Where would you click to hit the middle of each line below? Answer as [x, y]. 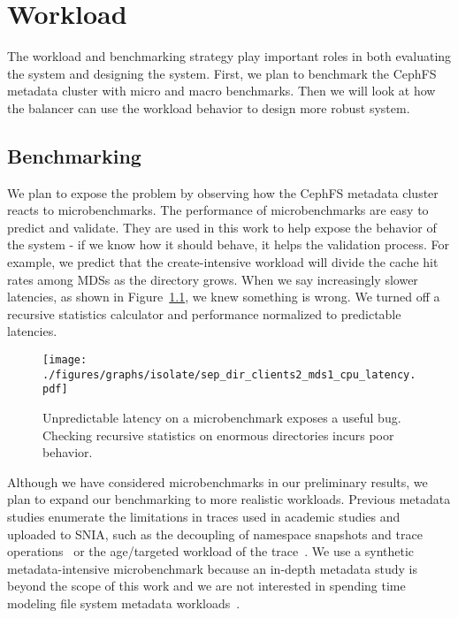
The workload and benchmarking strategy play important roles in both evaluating [229, 56]
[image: [65, 360]
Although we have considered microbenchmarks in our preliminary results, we [218, 481]
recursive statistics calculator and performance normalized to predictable [204, 313]
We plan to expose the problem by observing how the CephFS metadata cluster [223, 192]
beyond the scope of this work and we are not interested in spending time [206, 586]
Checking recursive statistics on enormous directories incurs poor [218, 435]
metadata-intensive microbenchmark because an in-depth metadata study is [212, 568]
